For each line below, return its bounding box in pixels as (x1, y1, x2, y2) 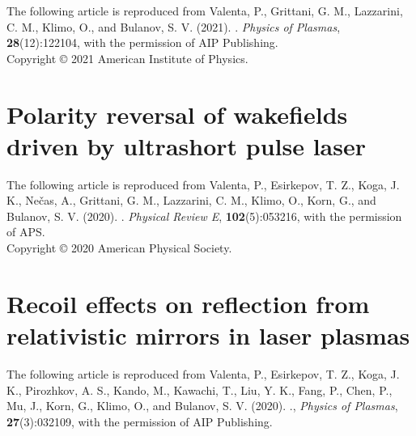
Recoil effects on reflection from (6, 286, 370, 320)
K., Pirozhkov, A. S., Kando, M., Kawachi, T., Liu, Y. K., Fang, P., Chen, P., (6, 381, 393, 398)
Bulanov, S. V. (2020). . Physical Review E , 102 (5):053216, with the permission (6, 207, 402, 224)
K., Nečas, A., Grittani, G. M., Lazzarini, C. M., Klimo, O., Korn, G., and (6, 192, 376, 209)
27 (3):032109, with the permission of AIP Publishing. (6, 413, 273, 430)
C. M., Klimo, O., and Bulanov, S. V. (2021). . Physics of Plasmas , (6, 18, 341, 35)
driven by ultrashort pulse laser (6, 129, 366, 162)
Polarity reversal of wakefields (6, 97, 348, 130)
